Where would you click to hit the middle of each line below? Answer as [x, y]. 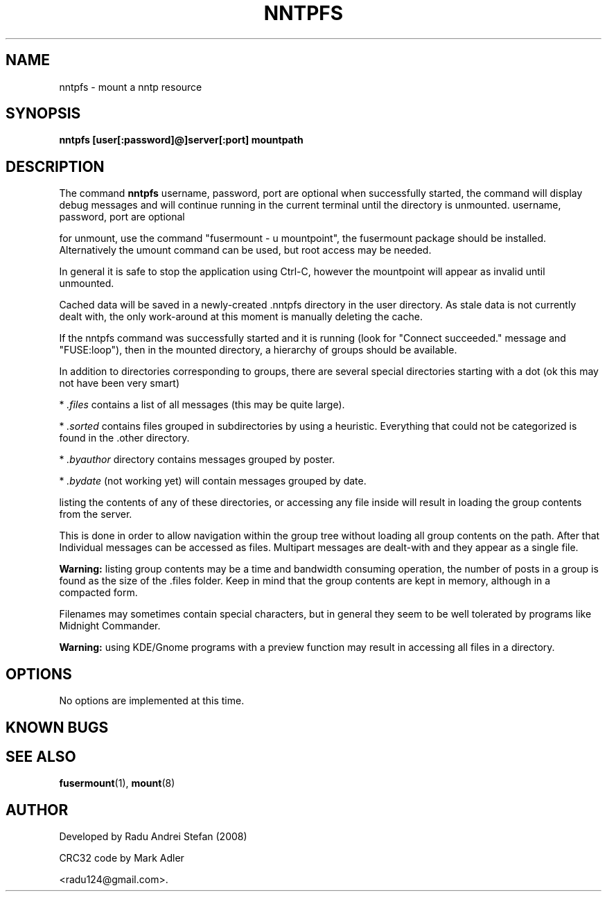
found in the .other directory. [124, 438]
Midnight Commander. [110, 626]
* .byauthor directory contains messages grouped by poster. [197, 460]
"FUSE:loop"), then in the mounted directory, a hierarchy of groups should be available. [258, 350]
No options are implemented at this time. [152, 701]
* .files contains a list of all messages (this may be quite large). [202, 405]
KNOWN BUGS [57, 727]
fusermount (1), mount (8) [117, 783]
